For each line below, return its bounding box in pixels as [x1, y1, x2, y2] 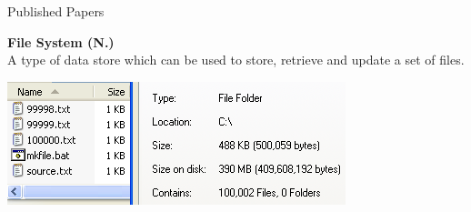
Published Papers [7, 2, 105, 20]
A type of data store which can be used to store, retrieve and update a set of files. [7, 50, 465, 69]
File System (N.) [7, 32, 115, 51]
